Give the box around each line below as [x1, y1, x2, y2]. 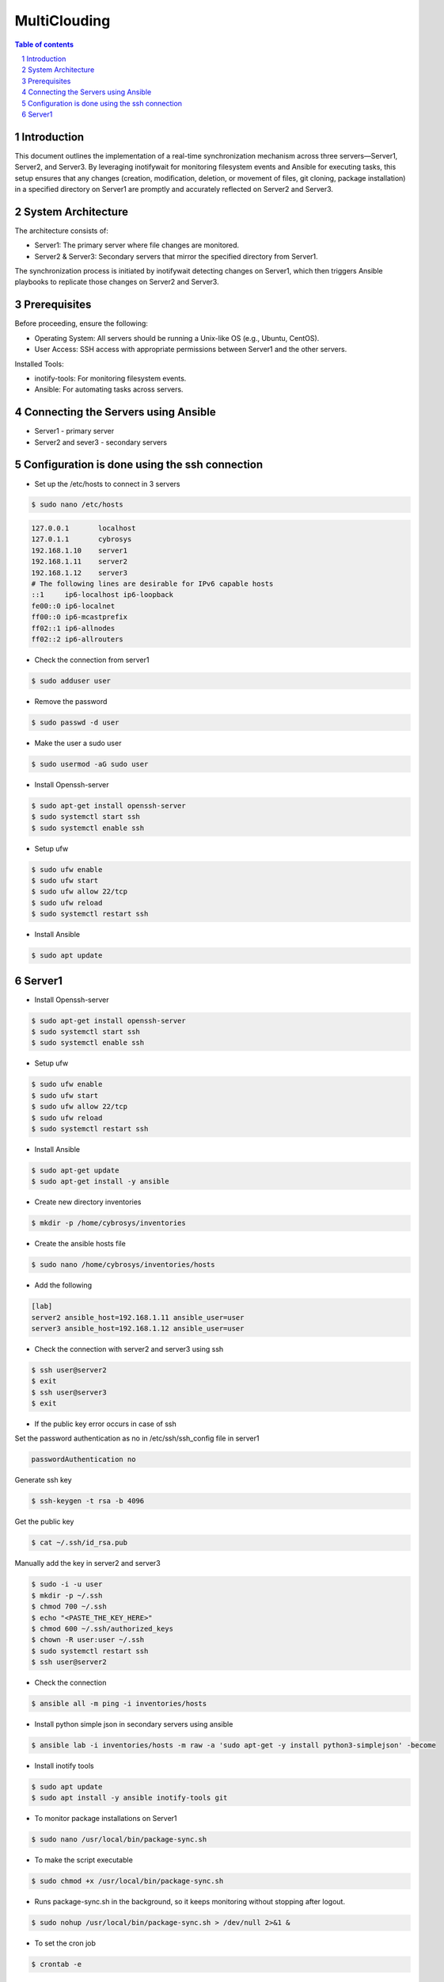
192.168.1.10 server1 [31, 545, 128, 555]
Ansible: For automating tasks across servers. [34, 385, 184, 394]
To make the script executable [34, 1855, 134, 1865]
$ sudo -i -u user [31, 1580, 103, 1589]
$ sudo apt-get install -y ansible [31, 1177, 169, 1186]
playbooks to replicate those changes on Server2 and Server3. [14, 277, 219, 287]
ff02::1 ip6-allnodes [31, 623, 116, 633]
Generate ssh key [14, 1475, 72, 1485]
